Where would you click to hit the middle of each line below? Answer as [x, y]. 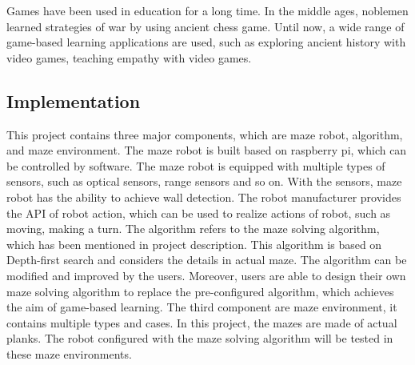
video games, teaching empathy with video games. [129, 57]
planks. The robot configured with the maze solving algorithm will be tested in [200, 338]
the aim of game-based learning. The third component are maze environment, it [202, 307]
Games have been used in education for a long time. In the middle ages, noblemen [207, 10]
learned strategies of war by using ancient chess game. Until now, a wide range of [206, 26]
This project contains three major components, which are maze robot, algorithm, [205, 134]
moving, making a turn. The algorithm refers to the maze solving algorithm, [193, 229]
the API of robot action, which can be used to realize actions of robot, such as [199, 213]
